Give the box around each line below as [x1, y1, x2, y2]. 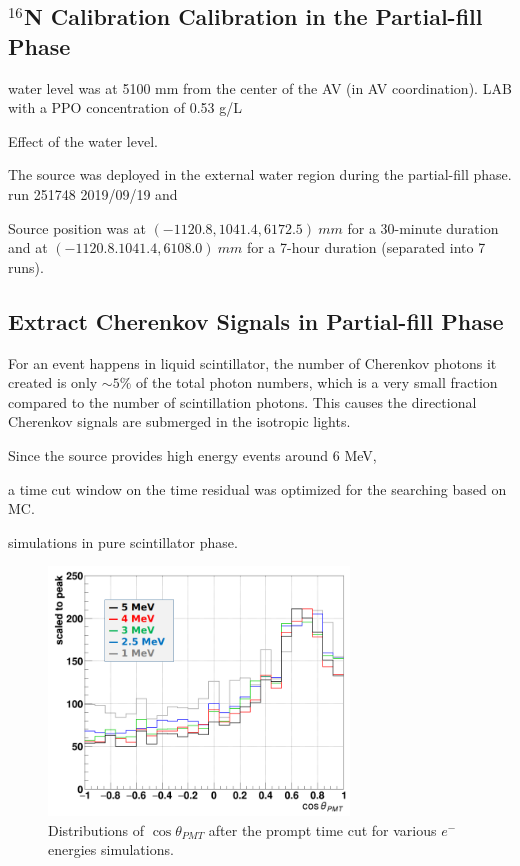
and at [8, 237, 48, 258]
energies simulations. [48, 839, 174, 860]
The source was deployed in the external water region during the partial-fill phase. [8, 164, 512, 185]
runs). [8, 256, 44, 277]
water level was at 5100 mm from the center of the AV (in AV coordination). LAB [8, 77, 512, 98]
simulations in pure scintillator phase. [8, 531, 238, 552]
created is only [8, 372, 98, 393]
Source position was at [8, 217, 146, 238]
